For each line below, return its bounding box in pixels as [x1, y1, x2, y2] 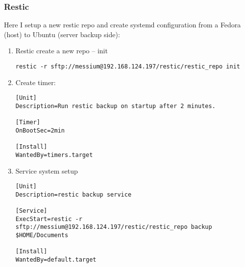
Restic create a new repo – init [15, 45, 108, 56]
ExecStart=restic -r [15, 215, 82, 222]
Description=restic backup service [15, 191, 132, 198]
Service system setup [15, 165, 78, 176]
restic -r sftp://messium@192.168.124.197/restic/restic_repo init [15, 63, 240, 70]
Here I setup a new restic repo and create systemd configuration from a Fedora [4, 20, 241, 30]
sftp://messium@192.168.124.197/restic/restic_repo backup [15, 223, 212, 231]
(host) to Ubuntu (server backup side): [4, 29, 120, 39]
